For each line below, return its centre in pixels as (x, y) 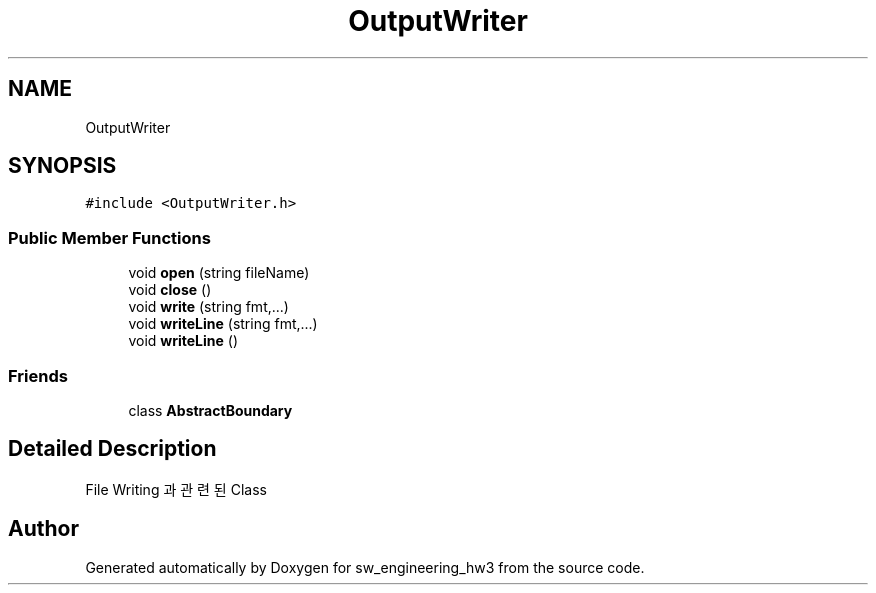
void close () (170, 290)
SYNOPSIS (62, 166)
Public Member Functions (109, 237)
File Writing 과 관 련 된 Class (176, 489)
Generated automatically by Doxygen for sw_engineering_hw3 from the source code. (365, 567)
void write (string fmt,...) (208, 307)
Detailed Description (112, 449)
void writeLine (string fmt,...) (223, 324)
